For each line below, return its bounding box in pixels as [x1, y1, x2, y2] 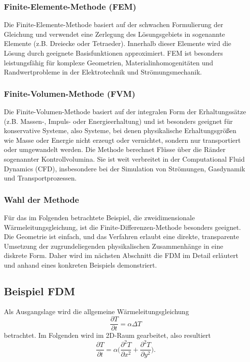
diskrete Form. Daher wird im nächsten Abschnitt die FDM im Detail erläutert [4, 250, 238, 260]
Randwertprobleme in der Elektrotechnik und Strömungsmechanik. [4, 67, 202, 77]
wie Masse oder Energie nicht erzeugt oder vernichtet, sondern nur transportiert [4, 135, 241, 145]
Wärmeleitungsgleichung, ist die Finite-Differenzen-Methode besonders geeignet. [4, 222, 241, 232]
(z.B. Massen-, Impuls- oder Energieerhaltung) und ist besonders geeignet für [4, 116, 233, 126]
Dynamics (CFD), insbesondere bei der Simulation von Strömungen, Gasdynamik [4, 163, 245, 173]
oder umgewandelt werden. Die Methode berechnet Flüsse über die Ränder [4, 144, 226, 154]
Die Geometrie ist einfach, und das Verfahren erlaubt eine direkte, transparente [4, 231, 239, 241]
